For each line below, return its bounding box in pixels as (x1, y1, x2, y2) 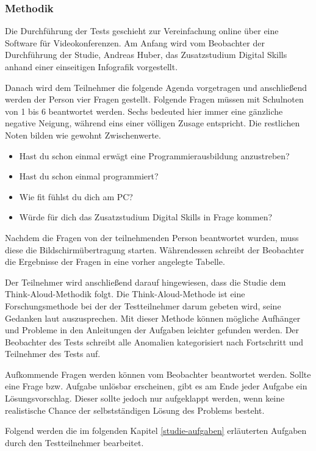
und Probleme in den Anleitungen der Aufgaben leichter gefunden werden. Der (5, 323, 300, 336)
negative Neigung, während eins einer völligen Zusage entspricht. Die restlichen (5, 117, 300, 129)
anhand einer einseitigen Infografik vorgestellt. (5, 60, 178, 73)
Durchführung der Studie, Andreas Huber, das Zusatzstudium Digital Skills (5, 48, 287, 61)
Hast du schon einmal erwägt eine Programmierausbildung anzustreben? (19, 149, 290, 162)
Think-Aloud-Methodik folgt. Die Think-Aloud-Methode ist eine (5, 287, 245, 300)
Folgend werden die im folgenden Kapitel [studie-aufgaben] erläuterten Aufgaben (5, 424, 307, 437)
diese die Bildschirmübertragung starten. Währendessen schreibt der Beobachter (5, 243, 304, 256)
